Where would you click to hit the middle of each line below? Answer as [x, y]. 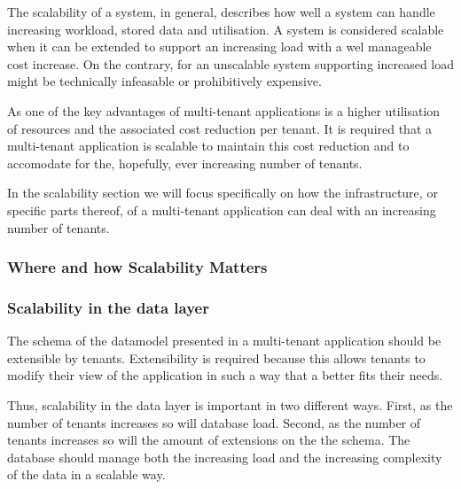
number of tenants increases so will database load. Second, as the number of [214, 422]
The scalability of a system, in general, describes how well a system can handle [221, 12]
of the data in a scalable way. [86, 474]
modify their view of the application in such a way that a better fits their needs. [225, 375]
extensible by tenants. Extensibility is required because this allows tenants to [216, 357]
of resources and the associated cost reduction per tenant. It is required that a [220, 128]
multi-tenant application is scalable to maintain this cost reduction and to [208, 146]
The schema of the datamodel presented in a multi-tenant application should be [224, 341]
